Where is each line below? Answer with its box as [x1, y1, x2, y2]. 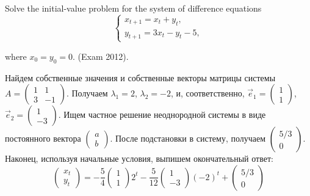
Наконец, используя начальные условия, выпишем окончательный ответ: [5, 152, 273, 165]
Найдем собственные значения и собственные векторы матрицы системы [5, 71, 276, 84]
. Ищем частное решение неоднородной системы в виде [58, 108, 266, 121]
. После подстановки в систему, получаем [110, 132, 266, 145]
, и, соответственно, [170, 87, 245, 100]
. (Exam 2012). [73, 49, 129, 62]
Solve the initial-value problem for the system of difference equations [5, 2, 262, 14]
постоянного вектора [5, 132, 81, 145]
